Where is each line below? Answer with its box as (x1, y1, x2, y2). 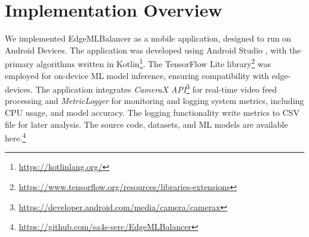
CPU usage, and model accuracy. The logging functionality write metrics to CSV (5, 106, 299, 118)
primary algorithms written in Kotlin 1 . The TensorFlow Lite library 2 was (5, 56, 271, 69)
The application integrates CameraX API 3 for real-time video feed (35, 81, 277, 95)
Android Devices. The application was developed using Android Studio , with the (5, 43, 301, 56)
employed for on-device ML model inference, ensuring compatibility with (5, 69, 269, 81)
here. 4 (5, 130, 26, 144)
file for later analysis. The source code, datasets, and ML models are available (5, 118, 288, 130)
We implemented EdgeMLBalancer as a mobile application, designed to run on (5, 32, 291, 45)
